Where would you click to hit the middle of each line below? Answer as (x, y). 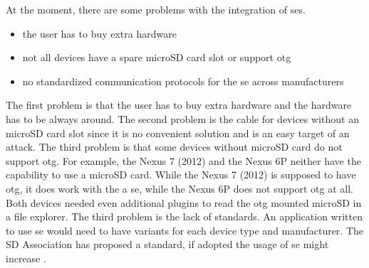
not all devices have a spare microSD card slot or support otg (157, 57)
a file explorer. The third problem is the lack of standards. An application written (184, 216)
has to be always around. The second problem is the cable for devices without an (182, 118)
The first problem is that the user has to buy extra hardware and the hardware (179, 105)
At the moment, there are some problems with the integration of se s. (156, 9)
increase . (26, 258)
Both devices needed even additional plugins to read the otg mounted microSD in (184, 202)
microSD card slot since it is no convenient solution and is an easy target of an (178, 133)
